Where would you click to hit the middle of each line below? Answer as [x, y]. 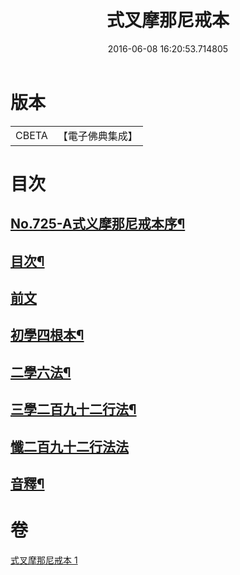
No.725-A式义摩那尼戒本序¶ [98, 224]
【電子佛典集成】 [97, 136]
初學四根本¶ [47, 335]
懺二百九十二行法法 [69, 446]
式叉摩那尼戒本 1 [44, 560]
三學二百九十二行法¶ [73, 409]
